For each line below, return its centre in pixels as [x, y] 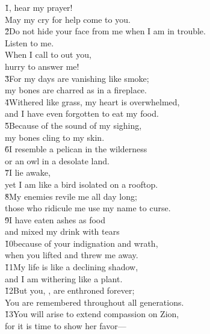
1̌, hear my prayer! [39, 7]
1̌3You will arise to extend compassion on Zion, [92, 314]
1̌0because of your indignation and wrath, [82, 243]
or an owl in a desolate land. [57, 160]
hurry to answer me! [42, 66]
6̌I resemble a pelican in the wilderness [76, 149]
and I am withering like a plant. [64, 278]
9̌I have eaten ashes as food [55, 219]
